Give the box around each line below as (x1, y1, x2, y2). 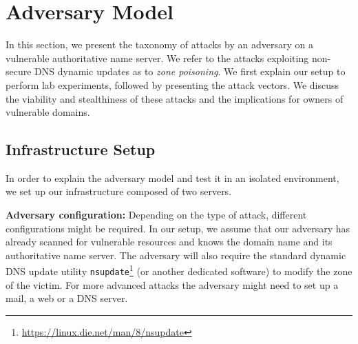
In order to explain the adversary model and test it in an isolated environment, (6, 170, 339, 185)
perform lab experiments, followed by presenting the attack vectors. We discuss (6, 77, 339, 92)
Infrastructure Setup (6, 139, 156, 160)
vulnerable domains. (6, 105, 90, 119)
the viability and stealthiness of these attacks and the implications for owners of (6, 91, 344, 105)
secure (6, 64, 32, 79)
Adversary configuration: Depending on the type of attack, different (6, 208, 307, 222)
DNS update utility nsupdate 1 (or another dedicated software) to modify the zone (6, 262, 352, 279)
